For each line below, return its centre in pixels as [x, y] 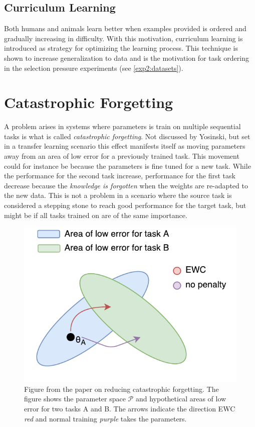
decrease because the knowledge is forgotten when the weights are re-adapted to [126, 185]
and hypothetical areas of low [181, 399]
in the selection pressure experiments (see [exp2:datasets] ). [94, 68]
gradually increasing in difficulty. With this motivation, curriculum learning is [123, 38]
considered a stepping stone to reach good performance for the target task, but [125, 205]
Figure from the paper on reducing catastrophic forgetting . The [121, 389]
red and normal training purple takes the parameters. [105, 418]
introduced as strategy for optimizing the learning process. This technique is [121, 48]
